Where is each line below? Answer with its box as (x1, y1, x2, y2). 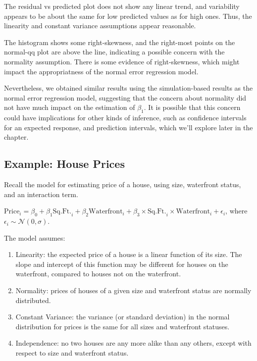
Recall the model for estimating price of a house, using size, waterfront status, (4, 179, 241, 190)
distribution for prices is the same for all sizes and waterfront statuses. (15, 321, 230, 331)
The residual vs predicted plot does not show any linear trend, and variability (4, 1, 240, 11)
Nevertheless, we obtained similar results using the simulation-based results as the (4, 83, 253, 93)
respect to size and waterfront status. (15, 348, 129, 358)
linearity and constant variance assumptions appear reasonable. (4, 20, 196, 31)
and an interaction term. (4, 189, 78, 199)
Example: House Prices (4, 156, 125, 171)
